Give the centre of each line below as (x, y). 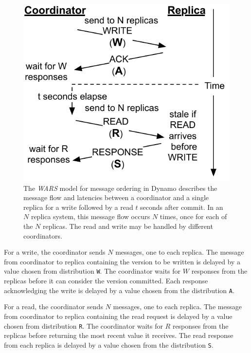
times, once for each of (193, 216)
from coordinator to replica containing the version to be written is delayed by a (122, 261)
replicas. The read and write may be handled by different (128, 226)
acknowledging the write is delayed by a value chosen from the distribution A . (119, 290)
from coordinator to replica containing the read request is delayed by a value (118, 316)
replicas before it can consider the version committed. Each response (106, 281)
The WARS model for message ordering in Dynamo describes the (120, 188)
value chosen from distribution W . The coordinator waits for (92, 271)
